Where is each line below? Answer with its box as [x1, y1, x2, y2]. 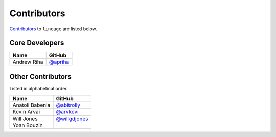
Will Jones [12, 115, 38, 122]
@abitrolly [56, 102, 81, 109]
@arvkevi [56, 108, 79, 116]
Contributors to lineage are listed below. [9, 26, 97, 32]
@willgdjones [56, 115, 88, 122]
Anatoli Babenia [12, 102, 51, 109]
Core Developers [9, 39, 64, 48]
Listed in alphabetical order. [9, 85, 68, 92]
